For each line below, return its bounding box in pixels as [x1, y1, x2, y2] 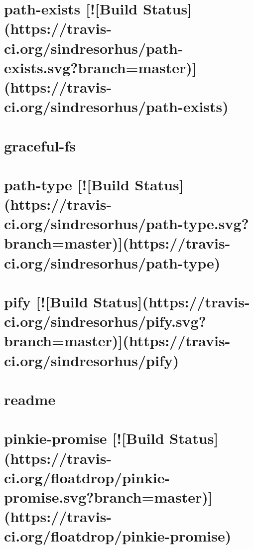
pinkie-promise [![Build [4, 428, 164, 448]
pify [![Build [4, 291, 88, 311]
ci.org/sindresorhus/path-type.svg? [4, 213, 249, 234]
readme [4, 389, 56, 409]
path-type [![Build [4, 174, 129, 194]
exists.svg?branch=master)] [4, 57, 197, 77]
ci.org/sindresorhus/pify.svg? [4, 311, 206, 331]
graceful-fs [4, 135, 76, 155]
